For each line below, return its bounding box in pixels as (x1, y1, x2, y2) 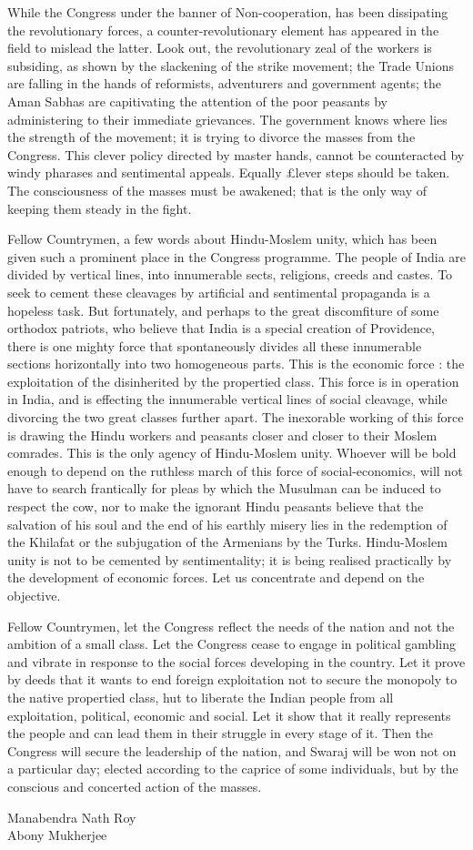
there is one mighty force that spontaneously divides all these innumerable (7, 336, 422, 355)
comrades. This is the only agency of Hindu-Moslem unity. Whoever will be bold (7, 443, 457, 462)
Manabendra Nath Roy (7, 807, 136, 826)
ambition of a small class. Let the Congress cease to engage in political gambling (7, 634, 456, 653)
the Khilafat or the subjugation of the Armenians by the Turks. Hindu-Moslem (7, 532, 448, 551)
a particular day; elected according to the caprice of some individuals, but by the (7, 759, 458, 778)
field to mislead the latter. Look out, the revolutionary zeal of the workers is (7, 38, 432, 57)
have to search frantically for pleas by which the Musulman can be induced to (7, 479, 441, 498)
